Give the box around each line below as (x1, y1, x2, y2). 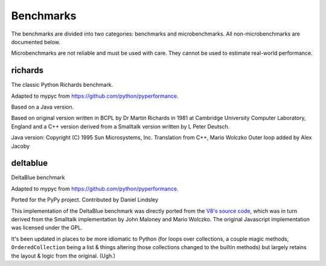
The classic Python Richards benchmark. (11, 81, 113, 89)
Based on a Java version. (11, 103, 74, 111)
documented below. (11, 38, 60, 45)
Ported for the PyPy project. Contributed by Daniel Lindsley (11, 196, 159, 203)
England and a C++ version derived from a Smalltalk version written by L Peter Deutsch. (11, 122, 230, 130)
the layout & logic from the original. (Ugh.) (11, 252, 116, 259)
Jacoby (11, 142, 30, 150)
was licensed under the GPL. (11, 224, 83, 232)
